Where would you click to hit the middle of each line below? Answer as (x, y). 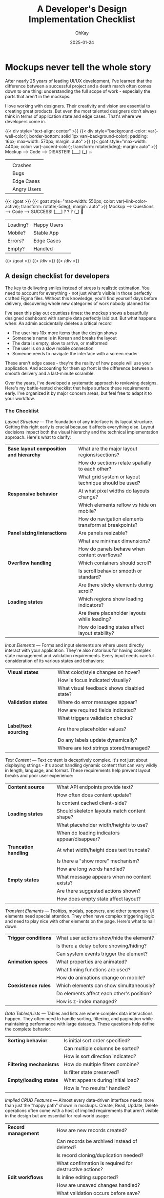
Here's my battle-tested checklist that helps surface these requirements (77, 388)
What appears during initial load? (101, 1080)
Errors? (16, 240)
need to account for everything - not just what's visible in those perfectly (79, 293)
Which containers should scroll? (115, 563)
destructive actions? (80, 1169)
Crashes (22, 165)
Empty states (23, 879)
